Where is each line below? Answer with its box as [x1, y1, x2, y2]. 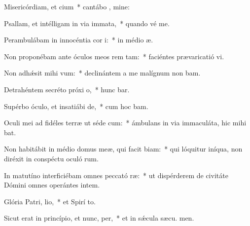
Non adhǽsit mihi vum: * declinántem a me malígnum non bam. [4, 68, 201, 78]
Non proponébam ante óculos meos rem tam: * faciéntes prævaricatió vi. [4, 51, 224, 61]
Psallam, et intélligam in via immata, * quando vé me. [4, 18, 170, 28]
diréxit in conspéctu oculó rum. [4, 153, 99, 163]
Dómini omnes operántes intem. [4, 180, 100, 190]
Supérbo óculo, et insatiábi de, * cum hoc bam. [4, 101, 148, 111]
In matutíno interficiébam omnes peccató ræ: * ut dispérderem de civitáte [4, 170, 228, 180]
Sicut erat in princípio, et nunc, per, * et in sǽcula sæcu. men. [4, 213, 194, 223]
